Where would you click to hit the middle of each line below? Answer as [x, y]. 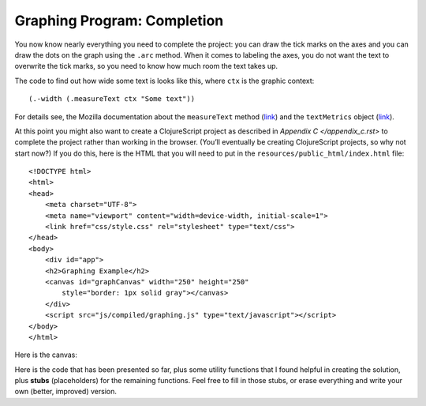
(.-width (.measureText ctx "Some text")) [112, 99]
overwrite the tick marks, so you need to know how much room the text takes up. [146, 66]
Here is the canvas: [46, 355]
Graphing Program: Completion [119, 21]
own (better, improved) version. [66, 392]
